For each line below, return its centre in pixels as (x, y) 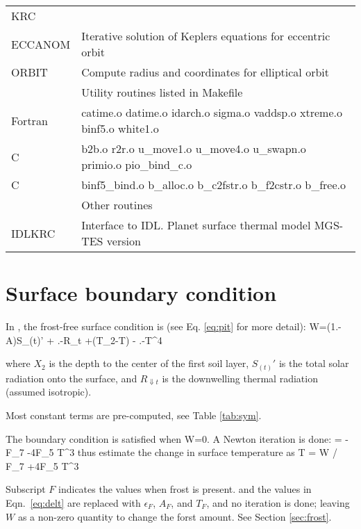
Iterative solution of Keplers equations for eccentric (206, 36)
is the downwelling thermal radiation (240, 378)
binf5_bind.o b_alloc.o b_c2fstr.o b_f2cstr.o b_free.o (213, 185)
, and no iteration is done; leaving (278, 502)
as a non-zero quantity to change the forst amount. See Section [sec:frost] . (175, 516)
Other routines (117, 205)
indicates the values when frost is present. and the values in (185, 489)
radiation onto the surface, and (72, 378)
